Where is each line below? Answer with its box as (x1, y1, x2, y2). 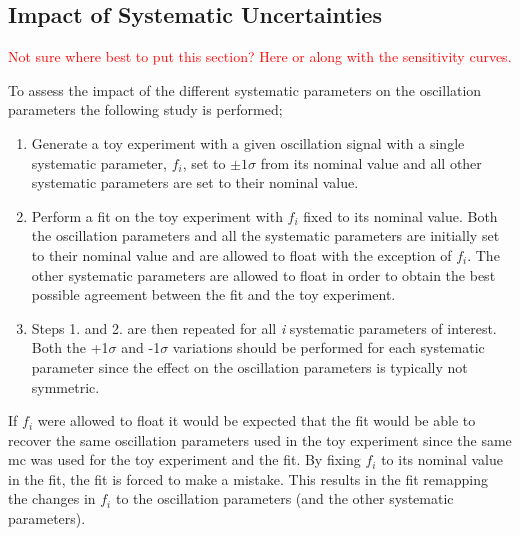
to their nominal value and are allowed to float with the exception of (31, 244, 452, 265)
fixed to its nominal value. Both (303, 205, 498, 226)
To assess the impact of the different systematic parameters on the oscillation (8, 79, 482, 100)
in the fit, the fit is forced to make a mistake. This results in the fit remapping (8, 468, 488, 489)
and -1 (121, 337, 161, 358)
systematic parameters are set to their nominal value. (31, 172, 359, 193)
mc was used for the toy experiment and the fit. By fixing (8, 449, 361, 470)
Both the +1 (31, 337, 109, 358)
